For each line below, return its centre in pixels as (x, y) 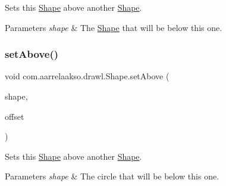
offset (15, 116)
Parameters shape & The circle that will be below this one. (112, 176)
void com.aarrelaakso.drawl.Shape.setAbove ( (87, 76)
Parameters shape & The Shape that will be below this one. (114, 27)
